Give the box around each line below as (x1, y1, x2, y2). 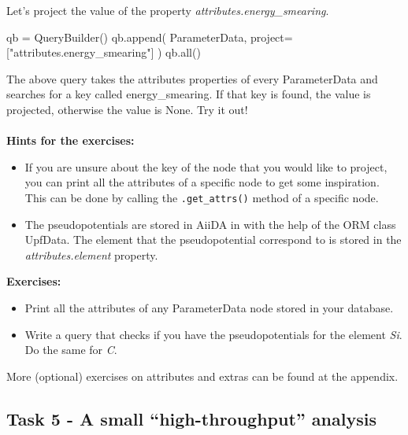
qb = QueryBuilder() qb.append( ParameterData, (6, 28, 247, 45)
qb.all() (165, 44, 201, 61)
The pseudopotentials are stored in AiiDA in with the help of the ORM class (24, 216, 396, 232)
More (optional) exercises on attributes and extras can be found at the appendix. (6, 367, 399, 384)
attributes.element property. (24, 246, 158, 263)
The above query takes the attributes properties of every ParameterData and (6, 70, 378, 87)
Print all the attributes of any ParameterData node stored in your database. (24, 299, 394, 315)
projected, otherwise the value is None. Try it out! (6, 101, 248, 117)
